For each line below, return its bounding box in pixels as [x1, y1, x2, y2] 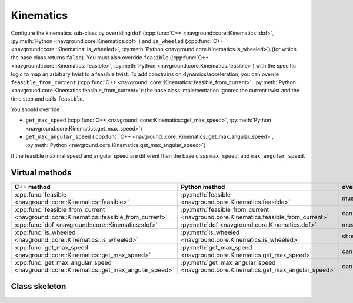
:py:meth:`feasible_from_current [180, 205, 269, 214]
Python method [180, 182, 225, 191]
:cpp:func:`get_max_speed [14, 243, 88, 251]
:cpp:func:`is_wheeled [14, 228, 76, 237]
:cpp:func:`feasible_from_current [14, 205, 105, 214]
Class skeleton [11, 281, 66, 291]
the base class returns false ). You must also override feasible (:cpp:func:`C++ [11, 54, 209, 61]
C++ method [14, 182, 51, 191]
